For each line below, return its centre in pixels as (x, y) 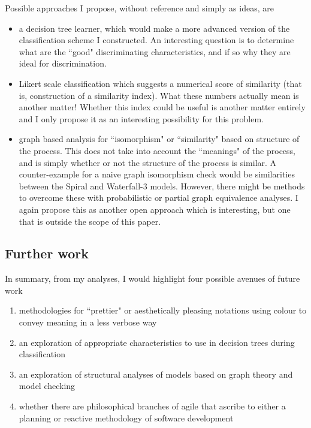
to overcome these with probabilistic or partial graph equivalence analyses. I (158, 198)
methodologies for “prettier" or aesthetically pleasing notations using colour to (163, 310)
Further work (47, 253)
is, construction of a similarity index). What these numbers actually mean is (159, 95)
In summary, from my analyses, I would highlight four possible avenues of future (153, 278)
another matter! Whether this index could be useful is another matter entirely (162, 107)
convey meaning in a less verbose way (88, 322)
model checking (47, 386)
